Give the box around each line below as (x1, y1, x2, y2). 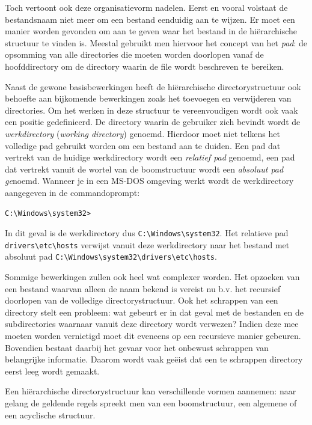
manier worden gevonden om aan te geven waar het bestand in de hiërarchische (5, 25, 298, 37)
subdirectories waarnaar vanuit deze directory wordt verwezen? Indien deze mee (5, 317, 299, 330)
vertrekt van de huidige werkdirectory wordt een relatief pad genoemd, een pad (5, 151, 295, 164)
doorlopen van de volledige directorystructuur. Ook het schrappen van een (5, 294, 278, 307)
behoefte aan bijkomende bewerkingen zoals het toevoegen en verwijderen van (5, 92, 292, 105)
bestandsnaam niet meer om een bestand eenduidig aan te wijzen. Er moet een (5, 13, 295, 25)
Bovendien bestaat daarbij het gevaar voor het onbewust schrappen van (5, 341, 269, 353)
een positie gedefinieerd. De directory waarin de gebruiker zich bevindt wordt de (5, 115, 301, 128)
